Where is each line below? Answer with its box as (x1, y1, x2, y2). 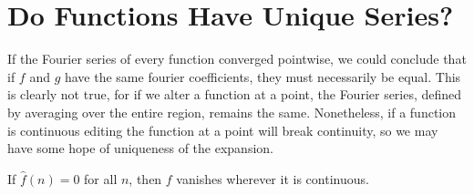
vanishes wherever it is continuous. (176, 169, 369, 188)
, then (129, 169, 162, 188)
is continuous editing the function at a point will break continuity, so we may (7, 120, 438, 139)
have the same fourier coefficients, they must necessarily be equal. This (64, 67, 461, 86)
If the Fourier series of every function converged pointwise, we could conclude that (7, 49, 467, 68)
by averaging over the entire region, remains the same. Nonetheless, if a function (7, 102, 457, 121)
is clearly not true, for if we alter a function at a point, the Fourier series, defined (7, 85, 462, 104)
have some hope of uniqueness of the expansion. (7, 139, 273, 158)
